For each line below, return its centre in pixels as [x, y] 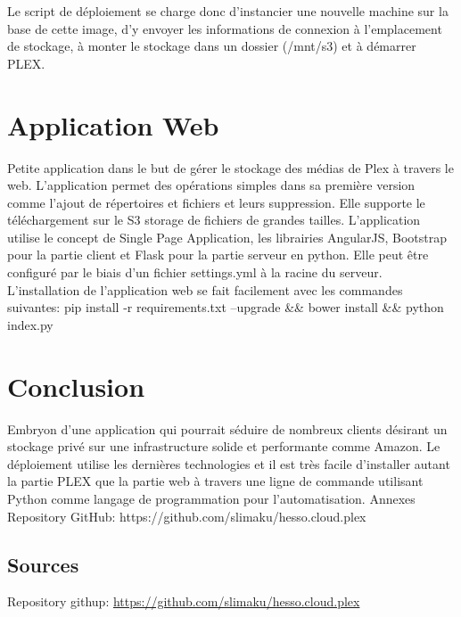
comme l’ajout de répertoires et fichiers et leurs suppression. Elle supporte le [216, 202]
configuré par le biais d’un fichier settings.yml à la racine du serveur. [195, 272]
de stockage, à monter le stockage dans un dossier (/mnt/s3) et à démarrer [212, 46]
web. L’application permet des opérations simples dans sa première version [211, 185]
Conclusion [76, 386]
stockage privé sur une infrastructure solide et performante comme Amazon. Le [224, 446]
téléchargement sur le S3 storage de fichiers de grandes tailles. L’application [214, 220]
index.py [30, 324]
